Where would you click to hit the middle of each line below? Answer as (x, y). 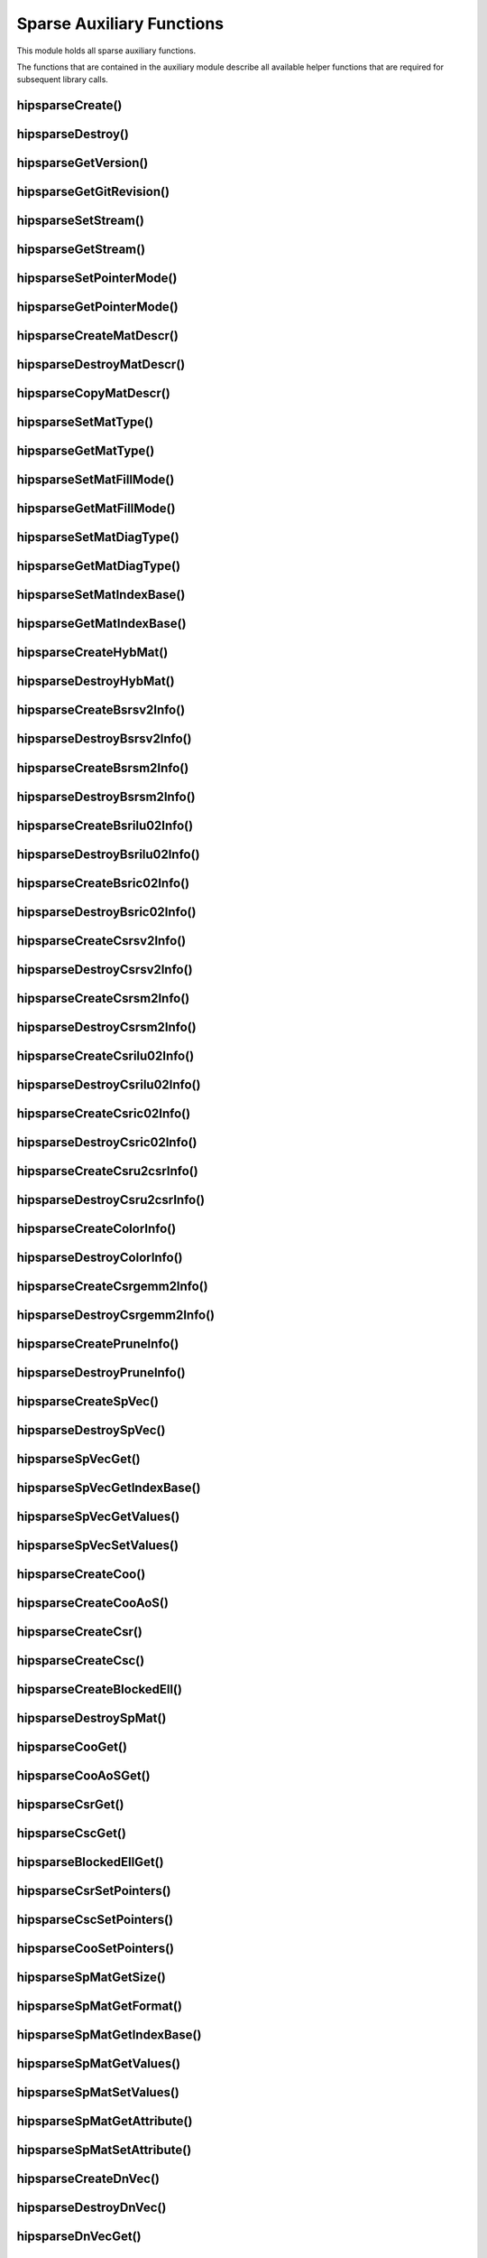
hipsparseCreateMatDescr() (98, 336)
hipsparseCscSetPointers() (95, 1920)
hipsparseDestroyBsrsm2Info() (106, 796)
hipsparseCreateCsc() (81, 1661)
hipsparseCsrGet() (70, 1805)
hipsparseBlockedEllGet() (90, 1862)
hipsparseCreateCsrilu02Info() (106, 1055)
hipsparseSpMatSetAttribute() (104, 2150)
